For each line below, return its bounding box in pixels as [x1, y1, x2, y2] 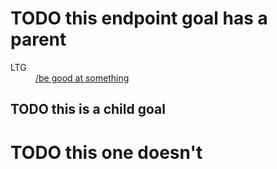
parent [10, 28, 67, 51]
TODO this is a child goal [10, 101, 166, 118]
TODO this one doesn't [10, 141, 203, 164]
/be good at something [35, 72, 130, 84]
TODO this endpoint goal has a [10, 7, 268, 30]
